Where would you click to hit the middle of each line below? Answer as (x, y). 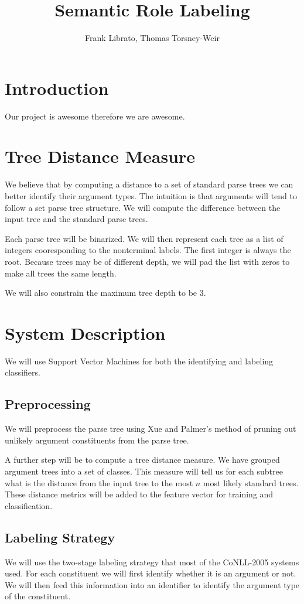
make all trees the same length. (61, 273)
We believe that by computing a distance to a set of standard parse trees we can (149, 184)
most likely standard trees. (251, 482)
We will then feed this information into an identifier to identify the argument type (152, 584)
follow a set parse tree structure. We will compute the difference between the (143, 207)
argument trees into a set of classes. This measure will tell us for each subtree (144, 471)
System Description (85, 332)
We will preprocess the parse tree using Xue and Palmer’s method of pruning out (151, 429)
